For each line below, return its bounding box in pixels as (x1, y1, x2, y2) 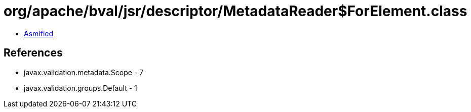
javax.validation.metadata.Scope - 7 (24, 68, 144, 77)
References (4, 46, 63, 60)
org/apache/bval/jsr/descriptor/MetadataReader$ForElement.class (4, 3, 467, 20)
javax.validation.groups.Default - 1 (24, 83, 137, 92)
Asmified (24, 29, 54, 38)
